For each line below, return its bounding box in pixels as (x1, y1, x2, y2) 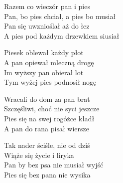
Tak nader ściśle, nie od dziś (4, 140, 90, 150)
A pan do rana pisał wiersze (4, 123, 89, 133)
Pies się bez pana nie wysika (4, 169, 91, 179)
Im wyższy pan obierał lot (4, 67, 84, 77)
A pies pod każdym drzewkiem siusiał (4, 30, 120, 41)
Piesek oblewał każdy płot (4, 47, 84, 58)
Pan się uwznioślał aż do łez (4, 21, 90, 31)
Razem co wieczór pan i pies (4, 1, 90, 11)
